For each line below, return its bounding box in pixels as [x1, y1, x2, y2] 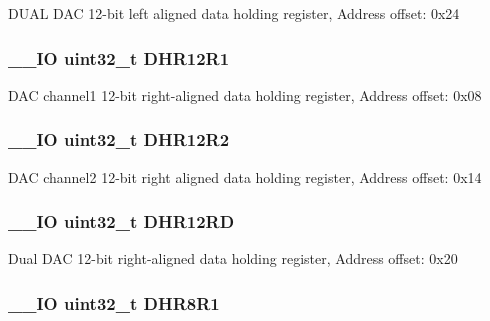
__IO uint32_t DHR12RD [8, 209, 235, 234]
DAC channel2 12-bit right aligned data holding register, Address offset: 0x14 [8, 166, 482, 187]
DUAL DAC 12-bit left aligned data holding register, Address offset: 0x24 [8, 3, 460, 23]
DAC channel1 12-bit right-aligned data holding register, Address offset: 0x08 [8, 84, 482, 105]
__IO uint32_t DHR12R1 [8, 45, 230, 70]
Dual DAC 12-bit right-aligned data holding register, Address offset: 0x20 [8, 248, 458, 269]
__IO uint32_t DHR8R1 [8, 290, 220, 315]
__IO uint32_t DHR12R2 [8, 127, 230, 152]
